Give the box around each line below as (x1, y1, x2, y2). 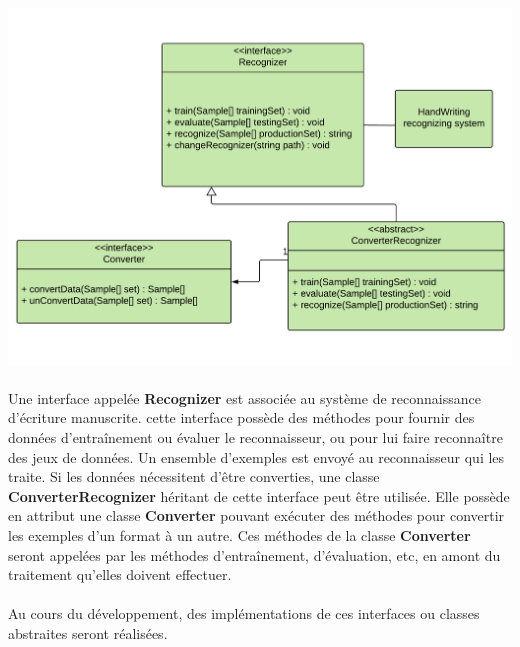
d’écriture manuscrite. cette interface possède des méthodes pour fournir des (8, 407, 475, 428)
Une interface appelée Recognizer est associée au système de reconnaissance (8, 387, 481, 408)
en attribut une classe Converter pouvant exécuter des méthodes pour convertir (8, 505, 505, 526)
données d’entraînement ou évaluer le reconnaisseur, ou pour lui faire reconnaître (8, 427, 503, 448)
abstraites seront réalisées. (8, 623, 168, 643)
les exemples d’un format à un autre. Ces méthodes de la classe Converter (8, 525, 471, 546)
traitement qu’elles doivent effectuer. (8, 564, 232, 585)
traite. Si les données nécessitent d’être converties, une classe (8, 466, 380, 487)
